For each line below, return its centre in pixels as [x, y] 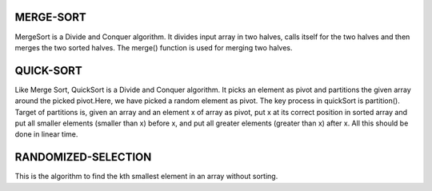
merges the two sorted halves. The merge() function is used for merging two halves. [154, 47]
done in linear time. [46, 134]
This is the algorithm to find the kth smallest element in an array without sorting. [146, 177]
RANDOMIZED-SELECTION [83, 157]
